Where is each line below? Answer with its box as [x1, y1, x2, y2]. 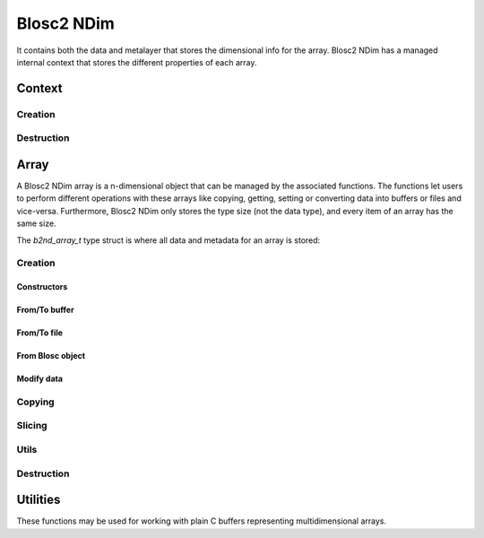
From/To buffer [16, 305, 75, 316]
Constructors [16, 282, 68, 292]
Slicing [16, 420, 48, 432]
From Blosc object [16, 351, 85, 361]
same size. [16, 218, 57, 229]
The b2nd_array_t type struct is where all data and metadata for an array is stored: [16, 234, 321, 246]
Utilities [16, 492, 61, 508]
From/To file [16, 327, 63, 338]
